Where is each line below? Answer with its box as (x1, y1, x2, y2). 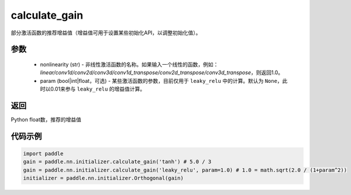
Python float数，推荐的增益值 (11, 116, 82, 123)
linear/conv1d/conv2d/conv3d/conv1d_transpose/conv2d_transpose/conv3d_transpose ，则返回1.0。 (40, 69, 284, 76)
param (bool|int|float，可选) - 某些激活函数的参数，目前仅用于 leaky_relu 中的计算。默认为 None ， (40, 77, 283, 84)
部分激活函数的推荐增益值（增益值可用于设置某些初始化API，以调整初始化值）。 (11, 29, 201, 36)
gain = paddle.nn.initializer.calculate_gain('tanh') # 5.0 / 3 (23, 158, 212, 165)
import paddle (23, 151, 64, 157)
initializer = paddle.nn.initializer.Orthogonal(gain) (23, 175, 184, 182)
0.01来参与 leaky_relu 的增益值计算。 (50, 85, 146, 93)
